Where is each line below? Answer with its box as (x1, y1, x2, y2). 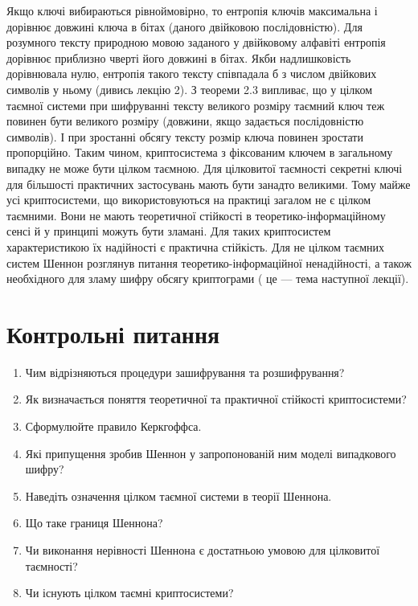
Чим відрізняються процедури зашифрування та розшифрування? (25, 363, 345, 380)
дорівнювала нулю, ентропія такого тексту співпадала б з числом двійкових (6, 65, 377, 82)
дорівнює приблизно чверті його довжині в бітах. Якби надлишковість (6, 49, 351, 66)
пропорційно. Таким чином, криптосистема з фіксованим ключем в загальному (6, 144, 393, 161)
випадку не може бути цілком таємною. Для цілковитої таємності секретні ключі (6, 159, 403, 176)
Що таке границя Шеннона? (25, 514, 163, 531)
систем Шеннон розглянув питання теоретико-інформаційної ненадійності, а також (6, 254, 412, 271)
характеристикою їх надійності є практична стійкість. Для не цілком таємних (6, 238, 384, 255)
